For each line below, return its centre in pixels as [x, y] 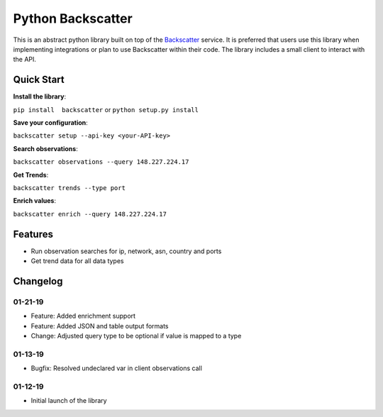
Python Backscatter [73, 18]
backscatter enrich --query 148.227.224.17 [90, 214]
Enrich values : [35, 201]
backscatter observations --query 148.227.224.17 [101, 162]
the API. [25, 60]
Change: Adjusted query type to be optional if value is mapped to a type [136, 335]
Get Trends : [31, 174]
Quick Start [39, 80]
